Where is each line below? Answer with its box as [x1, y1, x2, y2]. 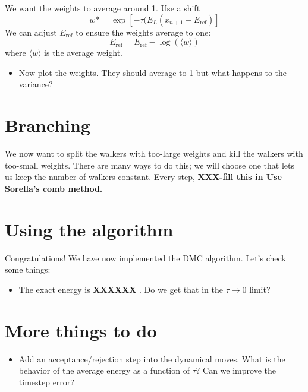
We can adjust [5, 26, 57, 38]
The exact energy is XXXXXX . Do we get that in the [18, 283, 223, 295]
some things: [5, 263, 51, 276]
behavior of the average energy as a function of [18, 364, 190, 377]
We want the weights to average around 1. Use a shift [5, 2, 200, 14]
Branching [5, 113, 90, 137]
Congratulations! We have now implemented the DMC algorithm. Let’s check [5, 251, 286, 264]
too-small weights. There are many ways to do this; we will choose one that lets [5, 159, 294, 171]
